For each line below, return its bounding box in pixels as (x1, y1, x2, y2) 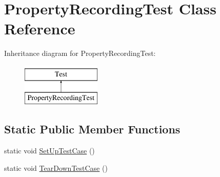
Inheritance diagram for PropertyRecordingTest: (4, 48, 156, 58)
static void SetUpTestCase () (4, 145, 95, 156)
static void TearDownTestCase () (4, 162, 108, 173)
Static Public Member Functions (4, 121, 181, 137)
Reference (4, 18, 75, 39)
